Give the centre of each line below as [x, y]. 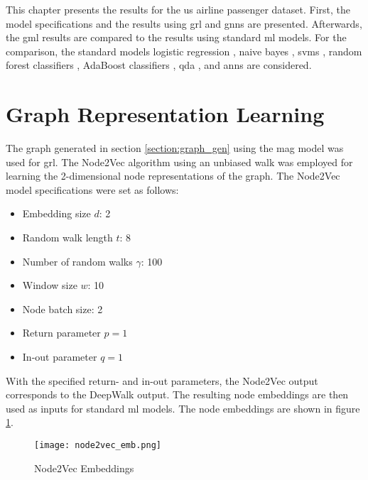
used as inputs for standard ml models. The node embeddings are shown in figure [183, 408]
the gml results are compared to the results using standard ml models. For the [176, 37]
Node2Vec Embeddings [84, 468]
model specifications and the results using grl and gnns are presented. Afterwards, [184, 23]
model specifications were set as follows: [92, 189]
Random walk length [67, 238]
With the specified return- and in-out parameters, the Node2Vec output [162, 380]
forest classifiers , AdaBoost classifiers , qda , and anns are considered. [159, 65]
